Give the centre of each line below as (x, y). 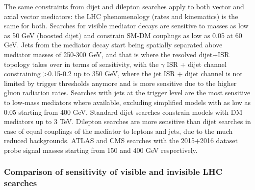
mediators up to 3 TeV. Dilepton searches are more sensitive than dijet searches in (127, 121)
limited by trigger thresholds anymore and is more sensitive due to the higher (120, 83)
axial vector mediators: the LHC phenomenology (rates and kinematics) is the (121, 16)
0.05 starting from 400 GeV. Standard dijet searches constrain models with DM (123, 112)
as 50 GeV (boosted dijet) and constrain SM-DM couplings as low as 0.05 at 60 (123, 35)
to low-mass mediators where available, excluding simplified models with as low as (127, 102)
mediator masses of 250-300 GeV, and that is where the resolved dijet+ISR (117, 54)
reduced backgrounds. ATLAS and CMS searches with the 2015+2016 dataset (121, 140)
